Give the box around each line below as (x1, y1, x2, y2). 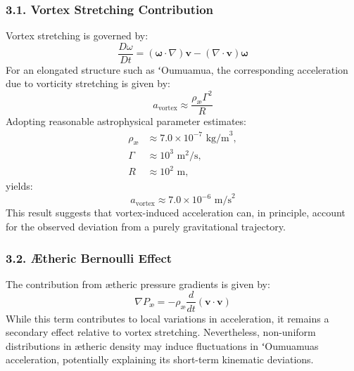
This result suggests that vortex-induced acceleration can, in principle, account (6, 205, 346, 220)
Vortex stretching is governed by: (6, 28, 148, 43)
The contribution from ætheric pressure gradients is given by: (6, 276, 270, 291)
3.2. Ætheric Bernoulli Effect (6, 249, 172, 266)
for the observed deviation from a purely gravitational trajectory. (6, 219, 286, 234)
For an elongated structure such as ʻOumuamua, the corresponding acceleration (6, 62, 348, 77)
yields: (6, 178, 33, 193)
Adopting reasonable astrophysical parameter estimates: (6, 114, 246, 129)
